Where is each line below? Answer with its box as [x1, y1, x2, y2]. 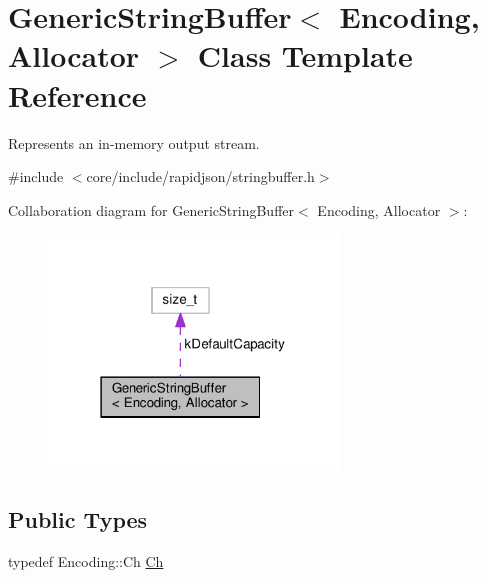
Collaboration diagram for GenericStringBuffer [8, 199, 295, 220]
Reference [8, 74, 147, 115]
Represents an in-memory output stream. [8, 132, 260, 153]
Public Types [8, 504, 148, 535]
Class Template [197, 35, 413, 76]
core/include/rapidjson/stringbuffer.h [86, 166, 315, 187]
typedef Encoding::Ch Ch [8, 551, 164, 572]
